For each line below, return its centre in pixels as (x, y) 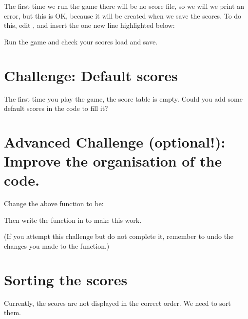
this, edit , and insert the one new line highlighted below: (89, 25)
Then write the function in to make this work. (73, 220)
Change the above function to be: (54, 203)
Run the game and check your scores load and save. (81, 41)
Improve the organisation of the (113, 161)
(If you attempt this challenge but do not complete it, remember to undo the (119, 236)
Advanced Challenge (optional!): (115, 141)
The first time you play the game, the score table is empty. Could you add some (123, 98)
